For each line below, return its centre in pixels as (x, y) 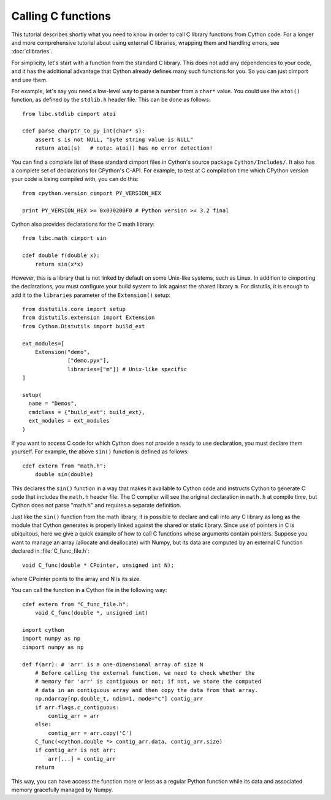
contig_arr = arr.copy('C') (90, 733)
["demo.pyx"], (89, 361)
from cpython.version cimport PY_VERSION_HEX (92, 193)
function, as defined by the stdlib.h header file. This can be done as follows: (111, 100)
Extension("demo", (63, 352)
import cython (43, 630)
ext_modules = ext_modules (69, 421)
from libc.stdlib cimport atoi (69, 114)
